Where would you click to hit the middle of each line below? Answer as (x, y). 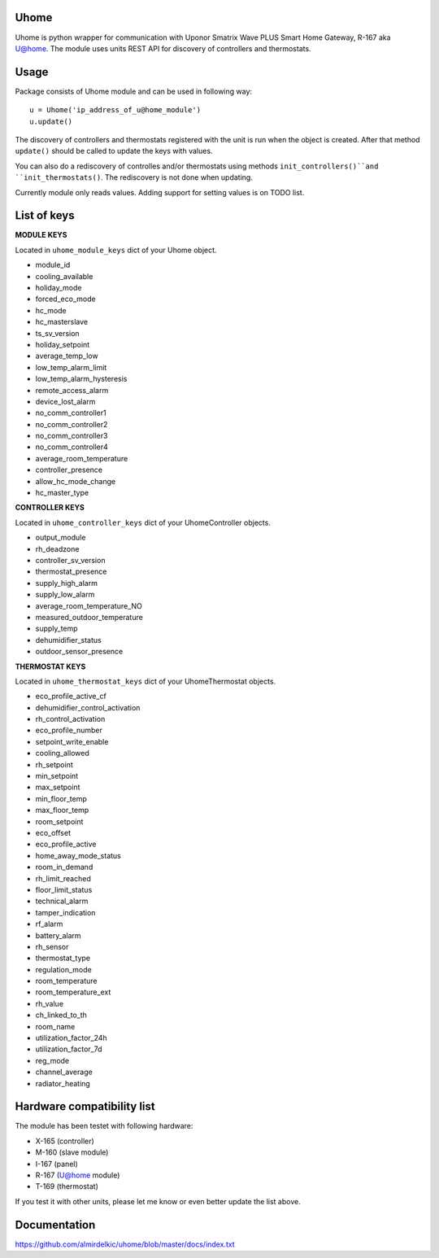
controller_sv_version (70, 560)
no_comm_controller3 (72, 436)
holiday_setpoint (63, 344)
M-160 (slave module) (72, 1152)
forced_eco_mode (66, 299)
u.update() (51, 121)
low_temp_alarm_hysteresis (81, 379)
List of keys (45, 216)
